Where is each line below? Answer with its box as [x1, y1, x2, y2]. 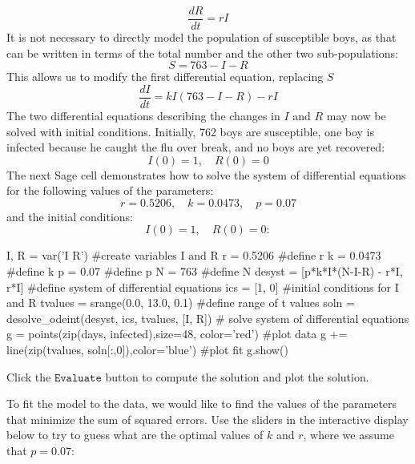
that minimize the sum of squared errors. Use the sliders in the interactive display [6, 410, 409, 427]
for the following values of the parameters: [6, 182, 214, 199]
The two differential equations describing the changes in [6, 107, 280, 123]
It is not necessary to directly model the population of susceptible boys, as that [6, 29, 397, 46]
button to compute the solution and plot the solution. [105, 368, 369, 385]
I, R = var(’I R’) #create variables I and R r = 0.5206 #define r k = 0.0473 [6, 247, 381, 264]
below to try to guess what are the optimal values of [6, 426, 264, 443]
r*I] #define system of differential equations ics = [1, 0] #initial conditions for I [6, 278, 399, 295]
